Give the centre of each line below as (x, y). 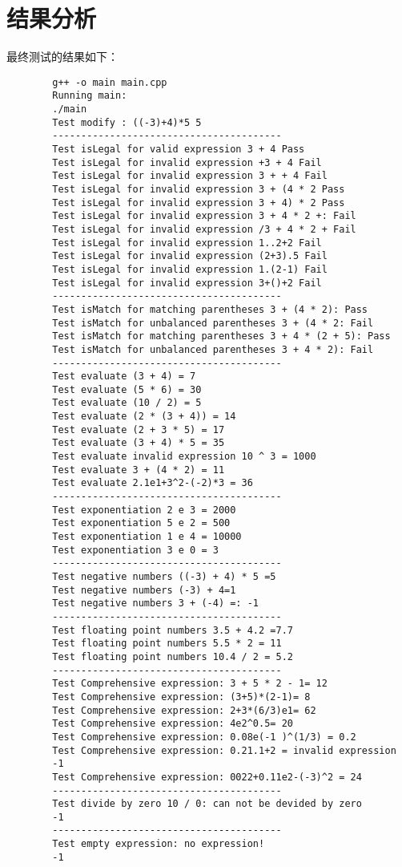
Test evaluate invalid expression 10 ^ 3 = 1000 (184, 457)
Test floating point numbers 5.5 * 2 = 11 (167, 644)
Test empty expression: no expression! (159, 844)
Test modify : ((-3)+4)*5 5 (127, 122)
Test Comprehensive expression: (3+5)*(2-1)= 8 (181, 697)
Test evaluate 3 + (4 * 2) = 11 (139, 470)
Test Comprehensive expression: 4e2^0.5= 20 (173, 724)
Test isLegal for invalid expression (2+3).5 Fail (190, 256)
